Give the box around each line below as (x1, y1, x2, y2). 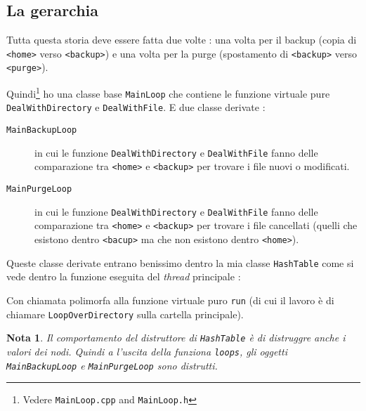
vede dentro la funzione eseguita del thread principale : (6, 269, 241, 284)
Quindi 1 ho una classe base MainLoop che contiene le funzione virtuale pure (6, 84, 330, 100)
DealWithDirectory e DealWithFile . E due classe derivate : (6, 100, 266, 115)
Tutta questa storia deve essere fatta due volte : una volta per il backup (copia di (6, 32, 357, 47)
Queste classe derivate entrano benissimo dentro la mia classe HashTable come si (6, 255, 354, 270)
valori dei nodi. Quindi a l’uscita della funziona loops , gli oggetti (6, 344, 287, 358)
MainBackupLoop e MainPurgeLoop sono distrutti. (6, 358, 218, 372)
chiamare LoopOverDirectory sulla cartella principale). (6, 306, 244, 321)
